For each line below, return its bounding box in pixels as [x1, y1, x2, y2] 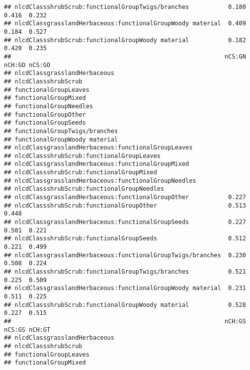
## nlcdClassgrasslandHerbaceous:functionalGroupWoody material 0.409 [4, 20, 246, 27]
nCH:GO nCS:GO [4, 61, 51, 69]
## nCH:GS [4, 317, 246, 325]
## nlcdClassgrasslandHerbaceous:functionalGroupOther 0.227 [4, 194, 246, 201]
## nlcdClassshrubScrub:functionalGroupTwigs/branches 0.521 [4, 268, 246, 275]
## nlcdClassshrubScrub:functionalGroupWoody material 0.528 [4, 301, 246, 308]
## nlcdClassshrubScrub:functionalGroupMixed [4, 169, 157, 176]
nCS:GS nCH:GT [4, 326, 51, 333]
